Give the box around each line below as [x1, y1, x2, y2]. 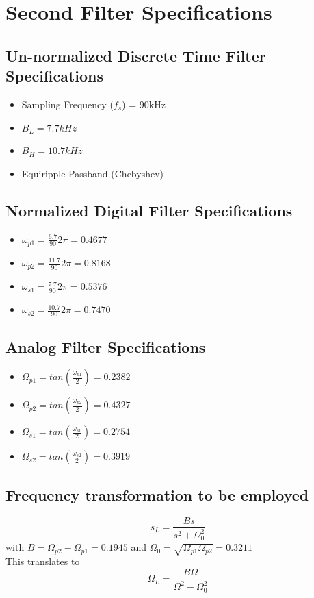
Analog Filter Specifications [5, 336, 206, 357]
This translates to [5, 554, 80, 569]
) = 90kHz [122, 97, 166, 111]
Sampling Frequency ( [21, 97, 114, 111]
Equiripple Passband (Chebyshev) [21, 166, 163, 180]
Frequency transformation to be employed [5, 484, 309, 505]
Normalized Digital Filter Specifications [5, 199, 293, 221]
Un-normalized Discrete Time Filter [5, 45, 266, 66]
